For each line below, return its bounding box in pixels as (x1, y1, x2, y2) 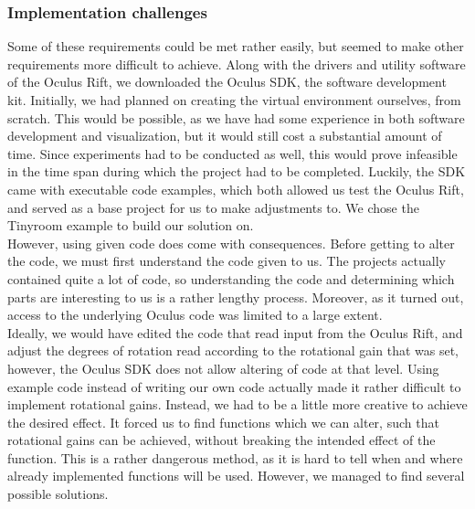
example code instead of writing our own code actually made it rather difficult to (7, 376, 461, 396)
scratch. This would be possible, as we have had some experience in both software (7, 108, 465, 127)
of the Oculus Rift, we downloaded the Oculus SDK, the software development (7, 72, 447, 91)
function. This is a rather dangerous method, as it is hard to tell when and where (7, 448, 463, 467)
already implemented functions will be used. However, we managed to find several (7, 466, 465, 485)
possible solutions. (7, 484, 109, 504)
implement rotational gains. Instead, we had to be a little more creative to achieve (7, 395, 468, 414)
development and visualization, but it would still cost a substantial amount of (7, 126, 442, 145)
